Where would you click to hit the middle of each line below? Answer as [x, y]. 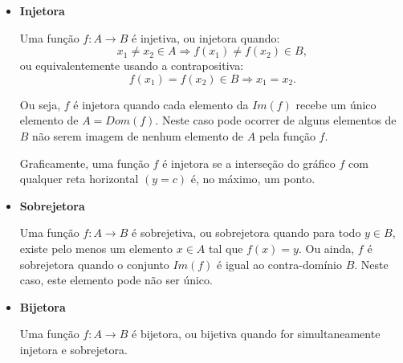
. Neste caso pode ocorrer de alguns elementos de [276, 120]
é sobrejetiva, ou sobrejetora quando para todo [246, 232]
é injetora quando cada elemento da [161, 104]
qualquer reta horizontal [79, 179]
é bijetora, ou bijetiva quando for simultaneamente [256, 334]
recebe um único [336, 104]
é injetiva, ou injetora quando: [206, 37]
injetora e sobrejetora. [73, 349]
